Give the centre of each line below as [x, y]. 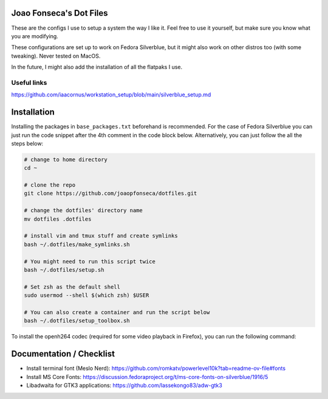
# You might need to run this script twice [90, 261]
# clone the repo [50, 185]
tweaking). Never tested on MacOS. [56, 56]
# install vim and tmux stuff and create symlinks [101, 236]
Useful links [29, 82]
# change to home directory [66, 159]
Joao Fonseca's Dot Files [60, 13]
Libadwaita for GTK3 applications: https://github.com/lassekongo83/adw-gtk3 [125, 385]
